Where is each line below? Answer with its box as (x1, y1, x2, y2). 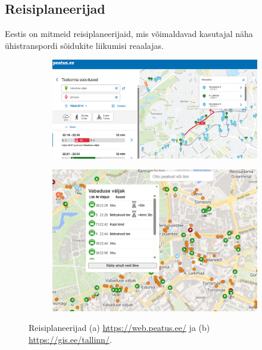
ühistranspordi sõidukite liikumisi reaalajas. (5, 39, 164, 51)
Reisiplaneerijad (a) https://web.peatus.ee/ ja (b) (29, 321, 210, 334)
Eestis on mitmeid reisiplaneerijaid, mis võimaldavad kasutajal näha (5, 27, 253, 40)
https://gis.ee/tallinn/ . (29, 333, 112, 345)
